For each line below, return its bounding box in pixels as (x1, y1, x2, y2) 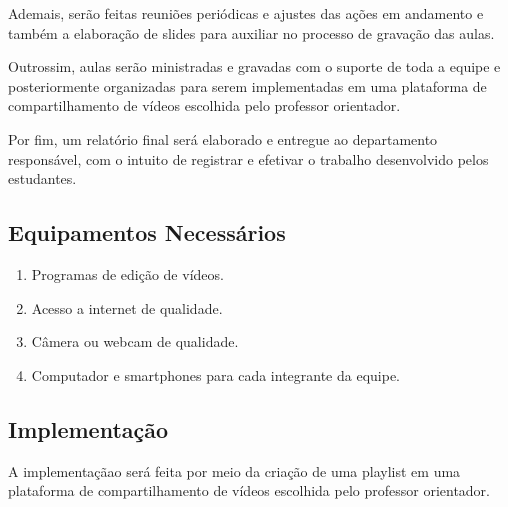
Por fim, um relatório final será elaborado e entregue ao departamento (8, 128, 438, 149)
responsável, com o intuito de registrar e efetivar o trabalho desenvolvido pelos (8, 148, 489, 169)
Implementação (8, 413, 169, 444)
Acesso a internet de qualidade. (31, 297, 223, 318)
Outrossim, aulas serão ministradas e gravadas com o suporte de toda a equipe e (8, 56, 501, 77)
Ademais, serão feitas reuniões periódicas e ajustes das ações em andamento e (8, 3, 484, 23)
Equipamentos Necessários (8, 217, 286, 248)
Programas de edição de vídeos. (31, 263, 224, 284)
